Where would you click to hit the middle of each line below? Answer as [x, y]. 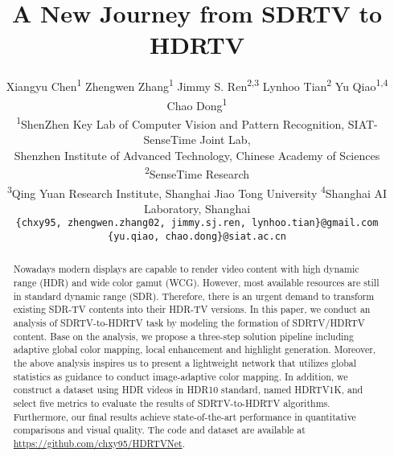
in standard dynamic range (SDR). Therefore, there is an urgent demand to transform [194, 296]
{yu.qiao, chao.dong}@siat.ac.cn [197, 236]
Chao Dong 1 [197, 104]
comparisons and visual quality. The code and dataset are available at [159, 430]
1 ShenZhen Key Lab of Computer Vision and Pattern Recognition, [181, 122]
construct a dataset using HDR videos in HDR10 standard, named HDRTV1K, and [188, 390]
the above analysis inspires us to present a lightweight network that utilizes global [185, 363]
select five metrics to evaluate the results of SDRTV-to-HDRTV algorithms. [172, 403]
